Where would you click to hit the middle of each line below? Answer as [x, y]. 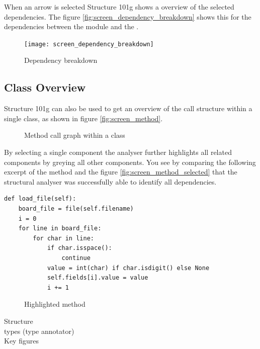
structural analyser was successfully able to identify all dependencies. [110, 181]
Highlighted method [55, 304]
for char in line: [63, 238]
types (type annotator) [39, 331]
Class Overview [45, 87]
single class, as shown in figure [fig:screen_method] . [83, 118]
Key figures [21, 341]
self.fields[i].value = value [98, 278]
